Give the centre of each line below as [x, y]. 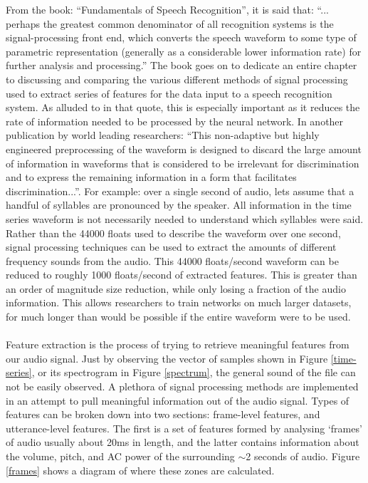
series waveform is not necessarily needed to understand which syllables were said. [185, 218]
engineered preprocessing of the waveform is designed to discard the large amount [184, 149]
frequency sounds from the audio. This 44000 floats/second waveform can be [172, 260]
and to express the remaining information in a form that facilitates [151, 177]
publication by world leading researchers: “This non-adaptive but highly [163, 135]
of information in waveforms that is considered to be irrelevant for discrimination [183, 163]
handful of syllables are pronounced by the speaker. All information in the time [179, 205]
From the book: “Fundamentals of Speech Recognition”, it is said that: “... [167, 9]
